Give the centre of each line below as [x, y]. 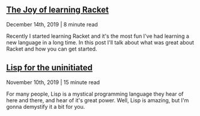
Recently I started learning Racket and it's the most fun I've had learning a [98, 36]
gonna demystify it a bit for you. [46, 106]
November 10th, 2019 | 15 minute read [53, 82]
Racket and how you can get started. [52, 49]
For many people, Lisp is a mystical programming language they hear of [95, 94]
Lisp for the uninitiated [50, 68]
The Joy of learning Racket [58, 10]
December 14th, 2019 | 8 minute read [52, 24]
